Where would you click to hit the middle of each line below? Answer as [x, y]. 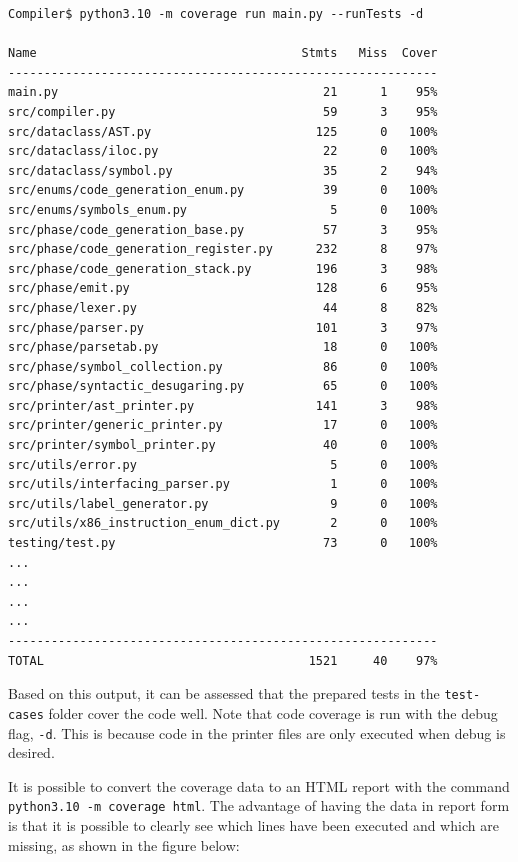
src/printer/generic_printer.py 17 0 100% [223, 425]
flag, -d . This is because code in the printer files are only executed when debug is [257, 732]
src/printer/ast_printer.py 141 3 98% [223, 405]
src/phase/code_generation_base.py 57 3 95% [223, 229]
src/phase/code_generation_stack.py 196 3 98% [223, 268]
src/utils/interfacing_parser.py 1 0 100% [223, 484]
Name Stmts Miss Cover [223, 53]
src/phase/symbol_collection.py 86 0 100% [223, 366]
